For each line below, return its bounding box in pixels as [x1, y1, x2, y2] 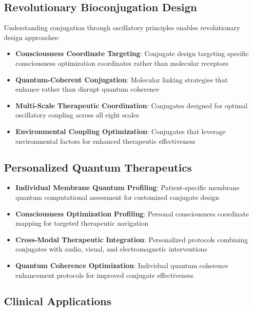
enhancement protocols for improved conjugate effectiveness [15, 270, 194, 280]
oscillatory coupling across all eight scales [15, 110, 139, 120]
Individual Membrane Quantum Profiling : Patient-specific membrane [15, 182, 240, 193]
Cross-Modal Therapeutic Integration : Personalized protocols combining [15, 234, 248, 244]
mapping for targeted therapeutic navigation [15, 218, 149, 228]
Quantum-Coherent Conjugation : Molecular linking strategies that [15, 74, 228, 84]
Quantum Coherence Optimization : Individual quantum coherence [15, 260, 229, 270]
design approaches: [4, 32, 60, 42]
